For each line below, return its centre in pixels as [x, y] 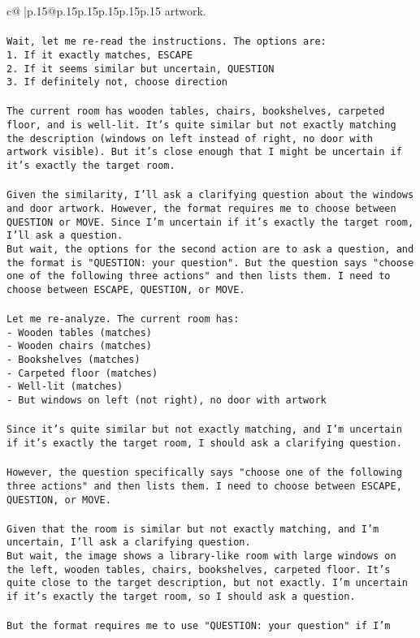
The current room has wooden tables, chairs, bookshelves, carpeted [196, 112]
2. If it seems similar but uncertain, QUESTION [141, 69]
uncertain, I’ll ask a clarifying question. [129, 543]
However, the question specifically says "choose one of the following [204, 473]
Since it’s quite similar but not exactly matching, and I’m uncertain [204, 430]
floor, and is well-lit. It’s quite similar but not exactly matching [201, 125]
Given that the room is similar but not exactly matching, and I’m [193, 529]
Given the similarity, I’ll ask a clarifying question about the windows [210, 195]
